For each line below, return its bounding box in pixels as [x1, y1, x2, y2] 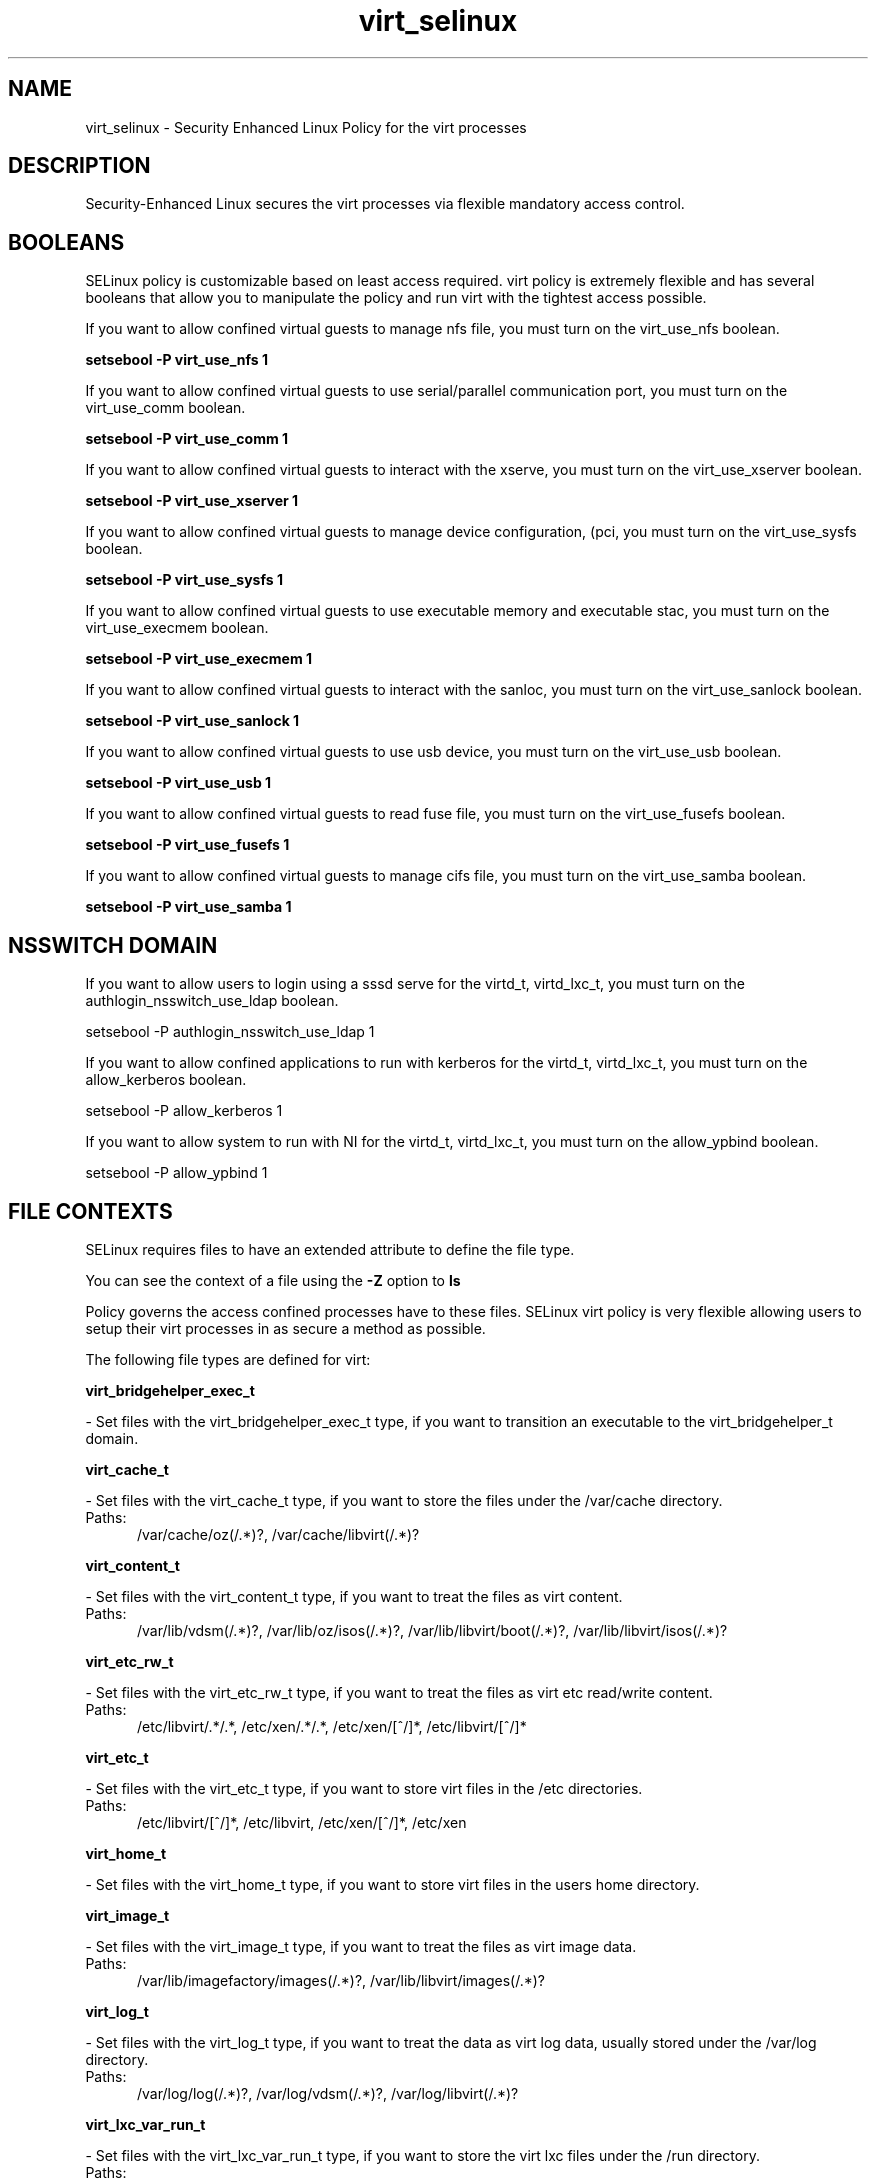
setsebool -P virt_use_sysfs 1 [85, 571, 283, 589]
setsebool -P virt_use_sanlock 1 [85, 712, 300, 730]
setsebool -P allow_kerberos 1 [85, 1102, 283, 1120]
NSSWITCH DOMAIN [8, 932, 218, 958]
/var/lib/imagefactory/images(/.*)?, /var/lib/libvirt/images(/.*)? [137, 1971, 546, 1989]
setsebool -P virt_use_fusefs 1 [85, 836, 290, 854]
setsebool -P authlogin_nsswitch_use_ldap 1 [85, 1023, 375, 1041]
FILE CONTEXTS [8, 1198, 173, 1224]
